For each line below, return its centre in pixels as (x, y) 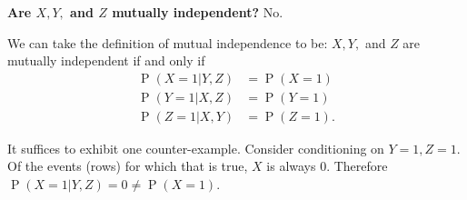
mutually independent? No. (198, 12)
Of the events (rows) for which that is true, (128, 166)
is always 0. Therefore (327, 166)
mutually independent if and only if (106, 60)
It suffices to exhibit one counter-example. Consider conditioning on (196, 148)
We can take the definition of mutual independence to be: (168, 42)
